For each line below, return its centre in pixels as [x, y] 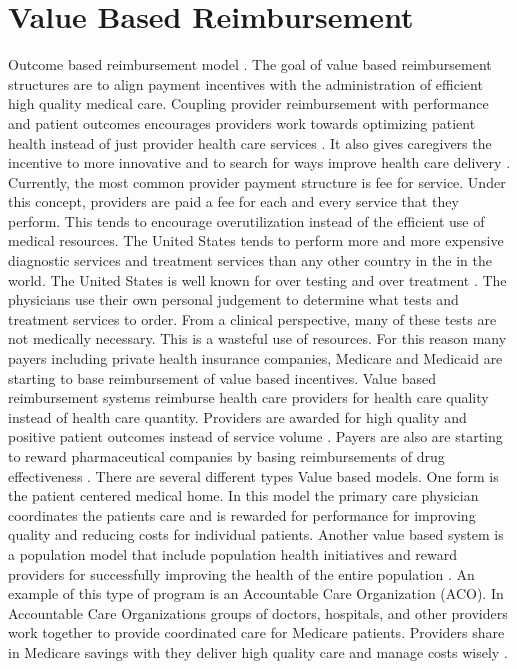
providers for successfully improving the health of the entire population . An [241, 573]
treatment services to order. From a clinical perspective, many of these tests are [252, 318]
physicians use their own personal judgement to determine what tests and [233, 299]
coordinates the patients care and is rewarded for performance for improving [242, 514]
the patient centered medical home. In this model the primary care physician [243, 495]
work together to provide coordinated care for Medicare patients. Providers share [256, 632]
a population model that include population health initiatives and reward [233, 553]
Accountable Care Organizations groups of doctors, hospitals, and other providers [258, 612]
